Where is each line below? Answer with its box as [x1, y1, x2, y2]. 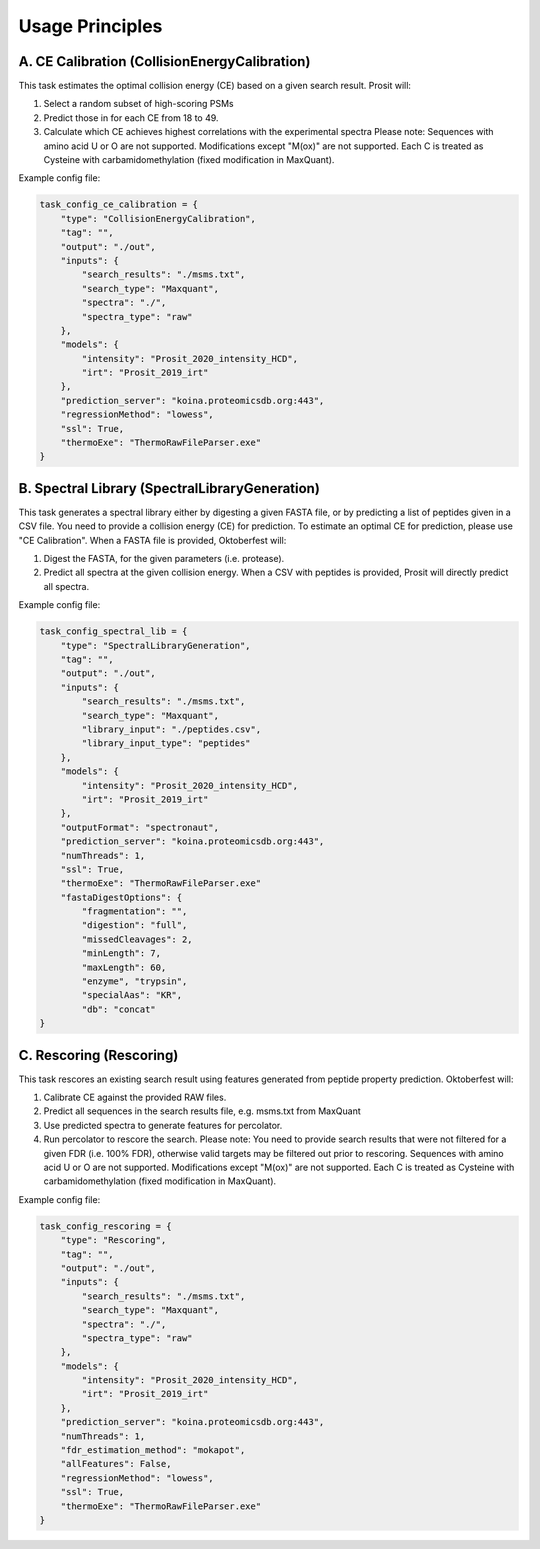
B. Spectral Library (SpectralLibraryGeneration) [18, 480, 320, 497]
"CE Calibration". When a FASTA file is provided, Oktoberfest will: [18, 534, 287, 546]
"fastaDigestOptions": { [60, 891, 183, 903]
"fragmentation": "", [81, 906, 188, 917]
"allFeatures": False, [60, 1458, 172, 1470]
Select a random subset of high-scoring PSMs [43, 98, 234, 110]
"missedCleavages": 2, [81, 933, 194, 945]
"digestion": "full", [81, 920, 188, 931]
